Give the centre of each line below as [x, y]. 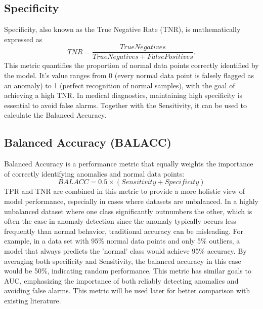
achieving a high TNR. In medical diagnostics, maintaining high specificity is [123, 95]
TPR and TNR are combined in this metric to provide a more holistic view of [125, 191]
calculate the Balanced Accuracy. [55, 115]
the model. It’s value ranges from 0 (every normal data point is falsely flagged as [129, 75]
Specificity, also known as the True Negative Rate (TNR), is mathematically [122, 29]
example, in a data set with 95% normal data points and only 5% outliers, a [122, 241]
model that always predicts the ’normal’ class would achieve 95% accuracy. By [125, 250]
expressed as [23, 39]
